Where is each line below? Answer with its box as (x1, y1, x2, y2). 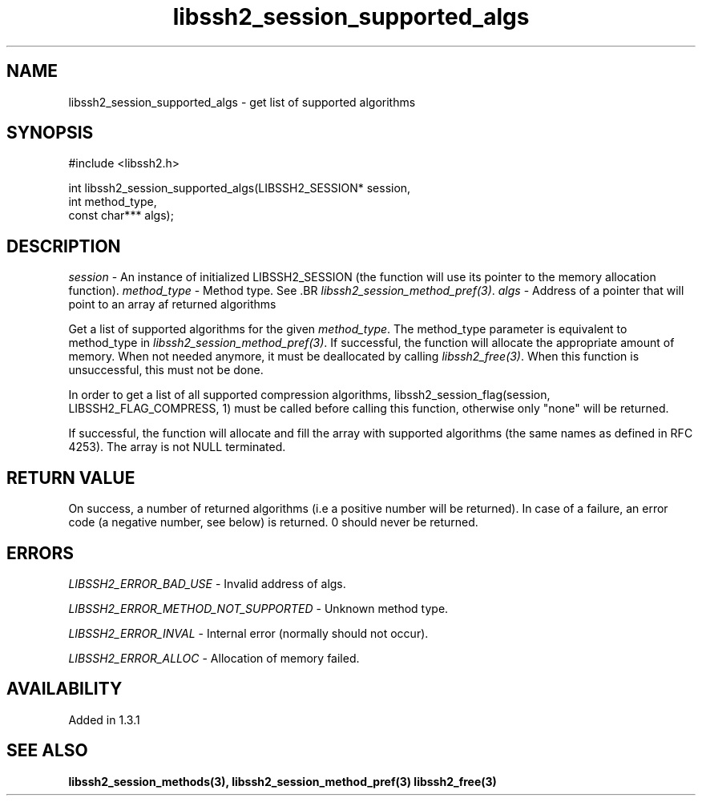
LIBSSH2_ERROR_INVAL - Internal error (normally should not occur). (68, 626, 429, 640)
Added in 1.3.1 (68, 712, 140, 727)
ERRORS (6, 542, 75, 563)
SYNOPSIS (6, 123, 94, 143)
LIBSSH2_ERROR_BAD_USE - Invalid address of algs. (68, 576, 346, 590)
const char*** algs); (68, 208, 174, 223)
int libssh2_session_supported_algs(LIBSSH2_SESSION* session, (68, 181, 411, 195)
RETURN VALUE (6, 467, 135, 488)
